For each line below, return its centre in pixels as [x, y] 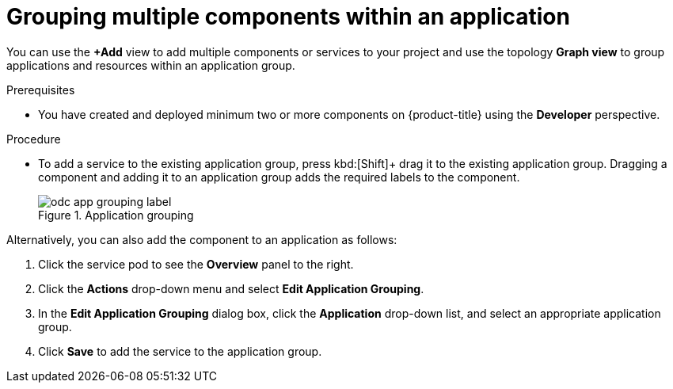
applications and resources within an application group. [151, 65]
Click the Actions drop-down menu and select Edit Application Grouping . [231, 288]
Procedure [34, 139]
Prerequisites [41, 90]
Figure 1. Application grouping [116, 215]
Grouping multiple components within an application [288, 17]
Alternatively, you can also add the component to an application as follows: [202, 239]
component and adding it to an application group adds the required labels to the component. [279, 177]
